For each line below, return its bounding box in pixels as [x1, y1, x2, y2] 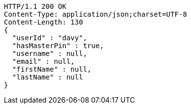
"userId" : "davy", [12, 34, 87, 42]
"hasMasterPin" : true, [12, 42, 104, 50]
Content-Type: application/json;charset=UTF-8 [4, 10, 187, 18]
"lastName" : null [12, 73, 83, 81]
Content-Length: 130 [4, 18, 83, 26]
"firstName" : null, [12, 65, 92, 73]
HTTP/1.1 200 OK [4, 2, 67, 10]
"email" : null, [12, 57, 75, 65]
